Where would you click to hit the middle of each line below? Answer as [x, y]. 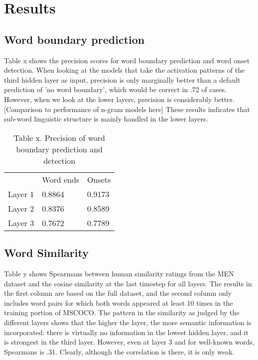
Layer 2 [21, 208]
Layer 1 [21, 194]
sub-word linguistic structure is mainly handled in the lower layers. [106, 119]
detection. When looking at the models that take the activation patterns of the [125, 70]
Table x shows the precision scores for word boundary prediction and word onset [127, 60]
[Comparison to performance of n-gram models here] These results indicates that [127, 109]
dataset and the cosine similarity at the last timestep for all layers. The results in [128, 283]
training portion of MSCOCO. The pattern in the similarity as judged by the [122, 312]
